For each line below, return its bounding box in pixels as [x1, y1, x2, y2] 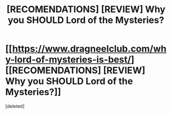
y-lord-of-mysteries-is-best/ [5, 54, 132, 66]
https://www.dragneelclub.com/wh [12, 43, 167, 54]
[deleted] [5, 103, 25, 109]
